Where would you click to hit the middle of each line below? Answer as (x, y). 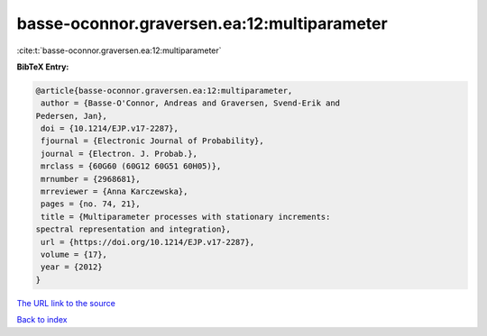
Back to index (42, 320)
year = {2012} (72, 267)
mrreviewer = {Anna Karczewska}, (115, 192)
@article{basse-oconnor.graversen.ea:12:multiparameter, (164, 91)
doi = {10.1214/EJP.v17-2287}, (110, 129)
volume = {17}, (74, 254)
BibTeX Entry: (43, 67)
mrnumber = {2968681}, (91, 179)
